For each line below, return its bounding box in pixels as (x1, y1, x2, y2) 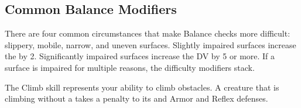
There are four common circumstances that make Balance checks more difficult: (5, 27, 290, 39)
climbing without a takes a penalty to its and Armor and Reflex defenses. (5, 92, 268, 105)
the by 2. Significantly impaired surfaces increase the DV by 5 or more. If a (5, 50, 275, 62)
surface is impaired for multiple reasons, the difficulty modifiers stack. (5, 61, 255, 73)
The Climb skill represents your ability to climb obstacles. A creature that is (5, 81, 279, 93)
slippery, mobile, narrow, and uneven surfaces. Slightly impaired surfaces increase (5, 38, 296, 51)
